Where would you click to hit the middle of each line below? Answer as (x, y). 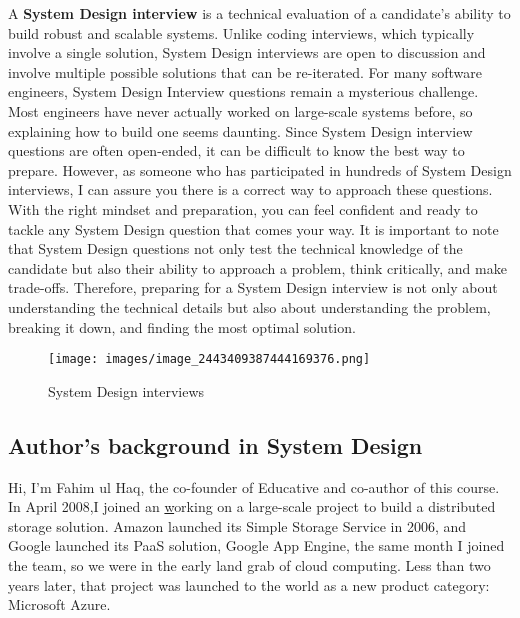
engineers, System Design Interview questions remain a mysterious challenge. (243, 91)
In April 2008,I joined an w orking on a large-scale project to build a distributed (252, 506)
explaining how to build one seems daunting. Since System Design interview (240, 130)
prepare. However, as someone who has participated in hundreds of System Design (260, 169)
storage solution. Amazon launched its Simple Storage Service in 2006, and (237, 525)
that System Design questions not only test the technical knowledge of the (235, 248)
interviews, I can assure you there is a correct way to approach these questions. (250, 189)
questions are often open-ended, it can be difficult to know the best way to (236, 150)
